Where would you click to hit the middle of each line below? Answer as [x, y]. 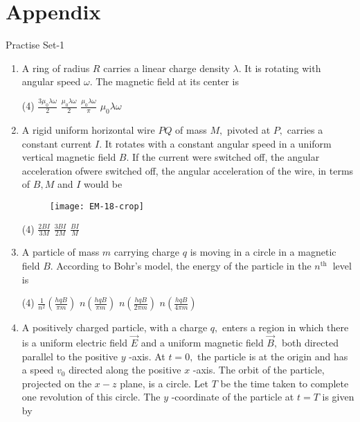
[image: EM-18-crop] [97, 206]
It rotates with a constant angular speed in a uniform [218, 143]
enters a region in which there [285, 327]
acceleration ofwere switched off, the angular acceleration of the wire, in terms [188, 170]
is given [338, 397]
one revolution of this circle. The [91, 397]
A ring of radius [56, 68]
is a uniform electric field [75, 343]
